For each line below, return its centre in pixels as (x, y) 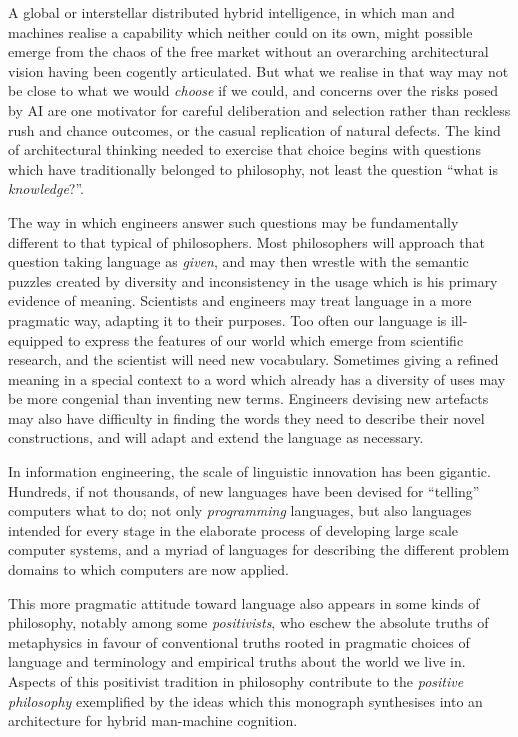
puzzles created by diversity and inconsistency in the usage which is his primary (253, 280)
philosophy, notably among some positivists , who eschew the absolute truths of (248, 622)
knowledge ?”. (46, 188)
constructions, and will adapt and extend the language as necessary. (216, 437)
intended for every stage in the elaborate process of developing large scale (233, 529)
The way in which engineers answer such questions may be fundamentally (233, 221)
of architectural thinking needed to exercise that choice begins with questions (244, 149)
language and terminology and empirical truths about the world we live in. (237, 661)
